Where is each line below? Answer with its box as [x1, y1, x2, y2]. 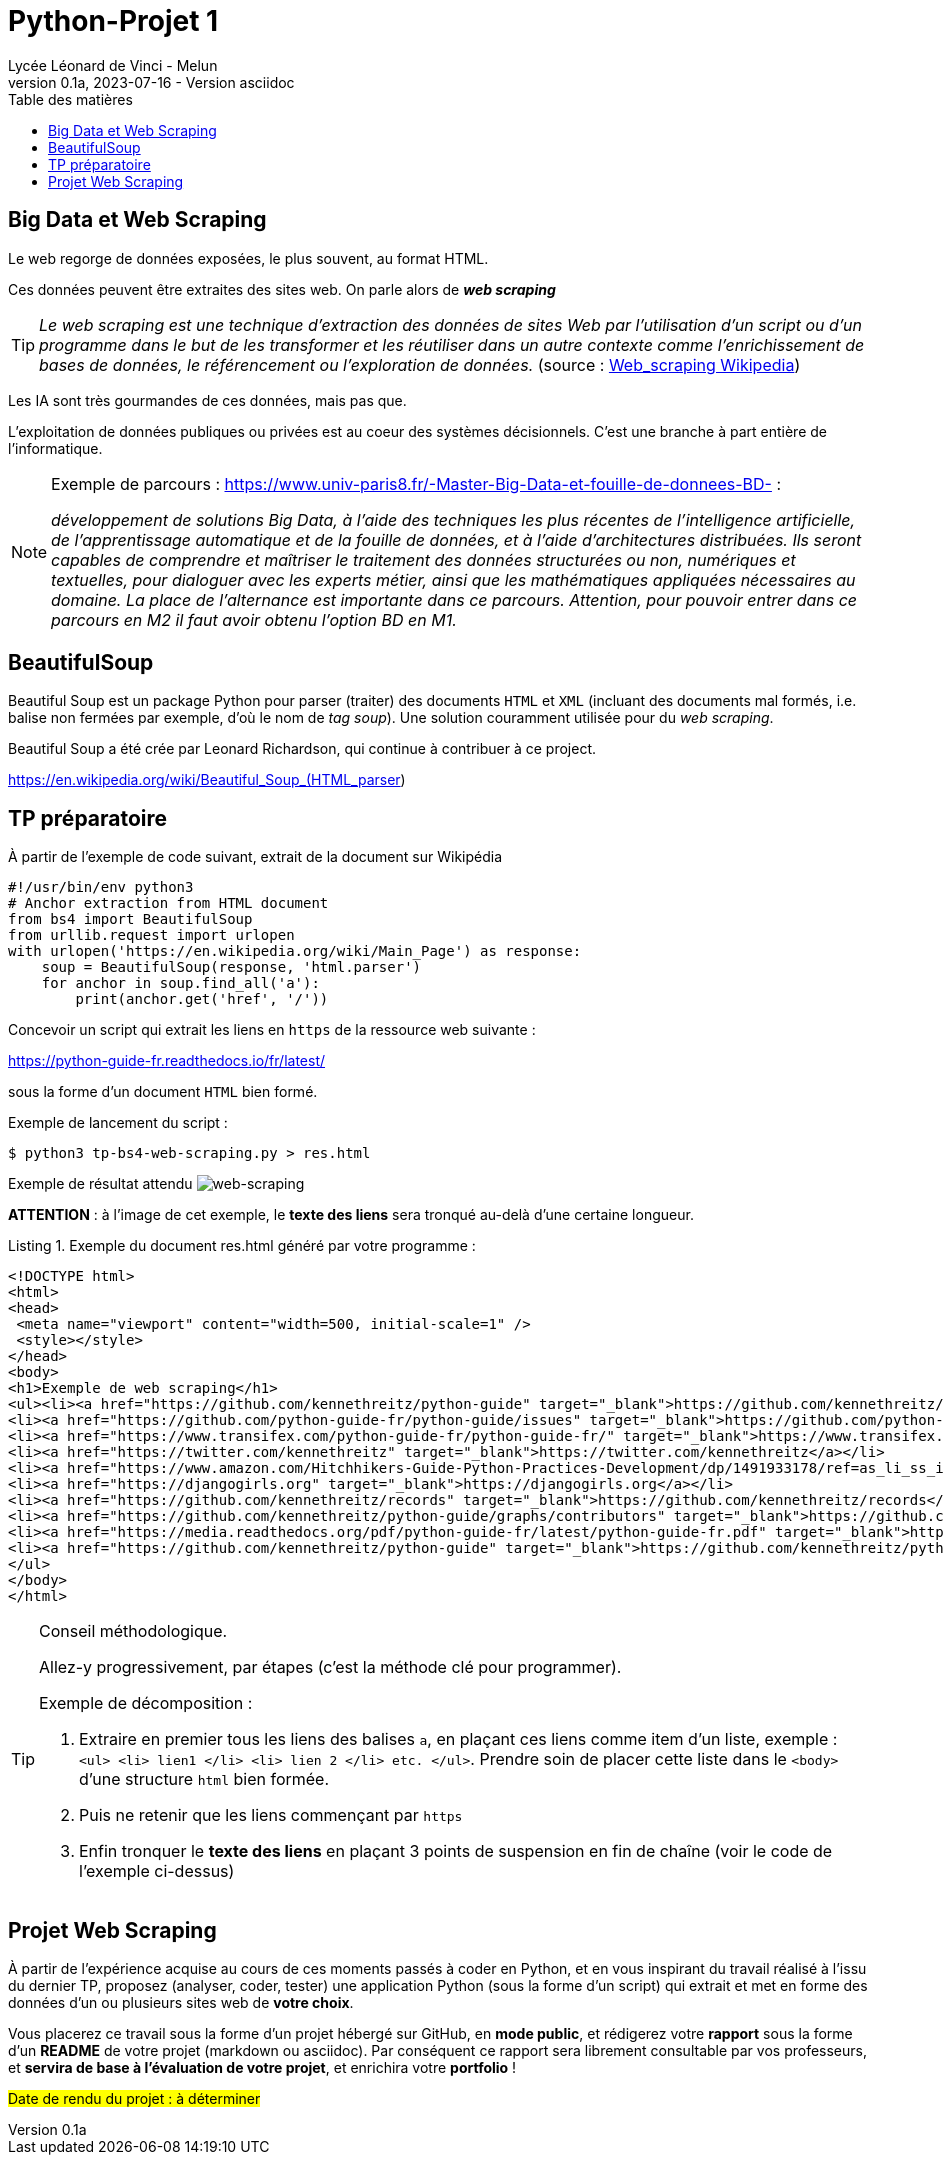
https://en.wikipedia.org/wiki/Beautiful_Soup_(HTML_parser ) [8, 771, 406, 789]
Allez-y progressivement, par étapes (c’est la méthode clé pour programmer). [39, 1657, 622, 1678]
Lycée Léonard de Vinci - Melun [8, 56, 218, 74]
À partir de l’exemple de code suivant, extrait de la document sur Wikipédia [8, 848, 503, 866]
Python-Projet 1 [8, 4, 219, 38]
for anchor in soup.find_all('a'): [41, 975, 320, 992]
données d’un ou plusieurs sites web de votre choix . [8, 1994, 354, 2012]
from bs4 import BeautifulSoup [8, 911, 253, 928]
